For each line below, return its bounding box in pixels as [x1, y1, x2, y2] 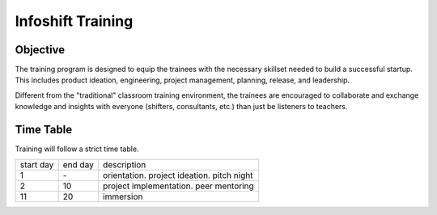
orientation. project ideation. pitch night [102, 170, 253, 181]
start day [19, 158, 54, 170]
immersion [102, 191, 143, 202]
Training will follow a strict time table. [15, 144, 139, 154]
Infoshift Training [15, 12, 134, 30]
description [102, 158, 146, 170]
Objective [15, 43, 66, 57]
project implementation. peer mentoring [102, 180, 254, 192]
